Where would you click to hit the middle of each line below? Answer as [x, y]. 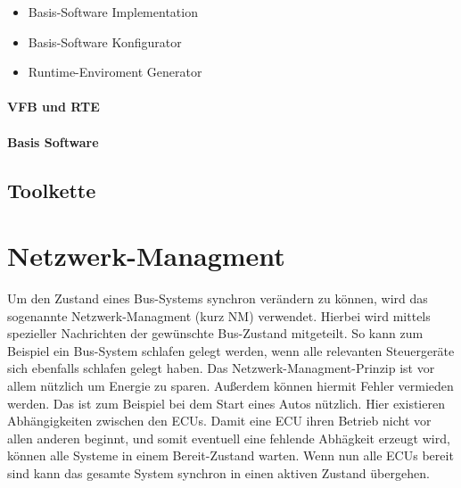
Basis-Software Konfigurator [105, 41]
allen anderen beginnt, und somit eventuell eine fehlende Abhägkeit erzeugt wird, [229, 438]
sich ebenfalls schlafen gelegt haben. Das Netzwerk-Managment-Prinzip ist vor [221, 368]
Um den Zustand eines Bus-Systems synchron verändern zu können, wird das [218, 298]
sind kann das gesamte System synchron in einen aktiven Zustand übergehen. [218, 473]
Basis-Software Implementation [113, 12]
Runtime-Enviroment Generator [115, 72]
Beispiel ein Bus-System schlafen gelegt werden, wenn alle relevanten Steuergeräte [231, 350]
